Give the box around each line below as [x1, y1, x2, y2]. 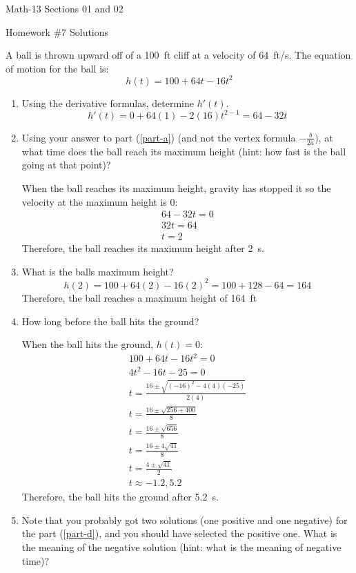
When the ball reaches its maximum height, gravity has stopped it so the [21, 180, 331, 195]
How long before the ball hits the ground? [21, 313, 199, 328]
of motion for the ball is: [6, 61, 109, 75]
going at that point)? [21, 157, 111, 172]
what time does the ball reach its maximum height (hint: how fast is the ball [21, 144, 346, 158]
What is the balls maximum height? [21, 264, 174, 278]
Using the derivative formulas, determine [21, 95, 194, 110]
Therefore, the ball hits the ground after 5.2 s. [21, 489, 219, 504]
